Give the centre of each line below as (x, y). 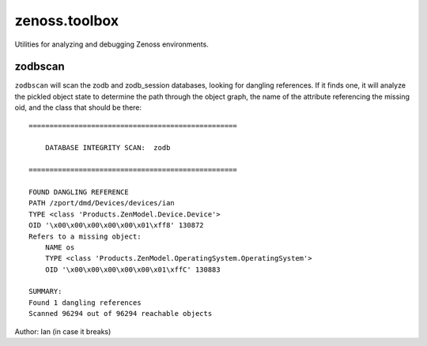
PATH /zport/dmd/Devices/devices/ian (102, 203)
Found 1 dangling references (85, 303)
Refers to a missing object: (85, 236)
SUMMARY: (45, 291)
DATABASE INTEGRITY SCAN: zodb (108, 148)
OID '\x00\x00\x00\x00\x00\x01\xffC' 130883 (132, 269)
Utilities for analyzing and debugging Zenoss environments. (111, 44)
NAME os (60, 247)
